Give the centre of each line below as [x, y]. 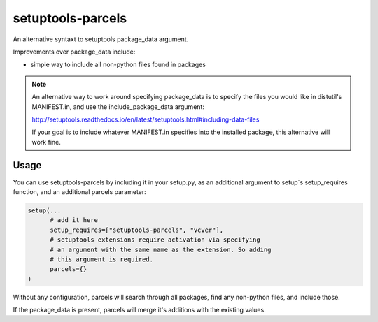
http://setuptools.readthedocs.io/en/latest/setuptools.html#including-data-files [146, 119]
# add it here [74, 220]
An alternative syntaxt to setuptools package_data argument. [101, 39]
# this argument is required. [102, 259]
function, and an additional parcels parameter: [79, 191]
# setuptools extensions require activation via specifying [155, 240]
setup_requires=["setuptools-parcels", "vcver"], [137, 230]
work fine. [46, 142]
